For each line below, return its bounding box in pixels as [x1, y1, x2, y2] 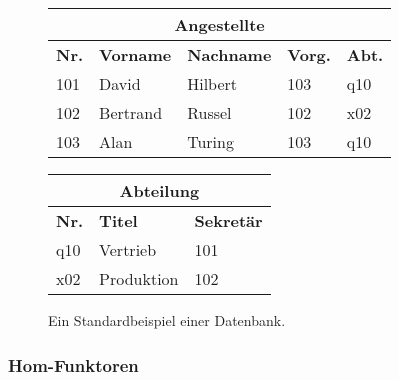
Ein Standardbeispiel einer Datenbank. [48, 310, 286, 330]
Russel [187, 101, 232, 124]
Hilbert [187, 72, 238, 95]
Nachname [187, 43, 272, 66]
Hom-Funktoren [8, 352, 139, 377]
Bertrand [99, 101, 163, 124]
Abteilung [119, 179, 200, 202]
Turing [187, 130, 234, 153]
